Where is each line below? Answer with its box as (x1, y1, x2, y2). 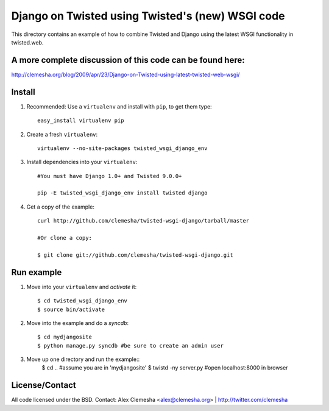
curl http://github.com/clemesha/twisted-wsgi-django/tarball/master (37, 217, 250, 224)
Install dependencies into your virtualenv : (26, 159, 138, 166)
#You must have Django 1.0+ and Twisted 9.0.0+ (37, 173, 182, 179)
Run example (11, 267, 62, 277)
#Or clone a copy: (37, 235, 93, 241)
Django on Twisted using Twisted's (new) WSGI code (11, 9, 286, 23)
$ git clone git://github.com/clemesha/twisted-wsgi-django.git (37, 251, 234, 259)
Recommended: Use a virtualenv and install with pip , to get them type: (26, 102, 213, 110)
